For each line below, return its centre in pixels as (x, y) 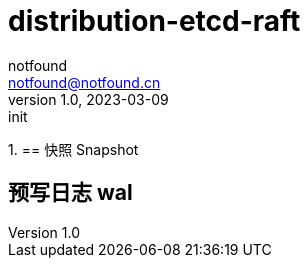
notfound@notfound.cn (84, 82)
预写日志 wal (70, 193)
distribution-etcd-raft (154, 21)
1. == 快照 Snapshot (73, 149)
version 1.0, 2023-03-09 (88, 99)
